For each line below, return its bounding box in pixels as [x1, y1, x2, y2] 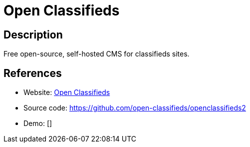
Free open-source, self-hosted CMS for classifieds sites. [3, 49, 190, 58]
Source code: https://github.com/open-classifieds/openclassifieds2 [23, 103, 246, 112]
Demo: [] [23, 119, 52, 128]
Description [3, 28, 63, 41]
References [3, 66, 62, 79]
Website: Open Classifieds [23, 88, 110, 97]
